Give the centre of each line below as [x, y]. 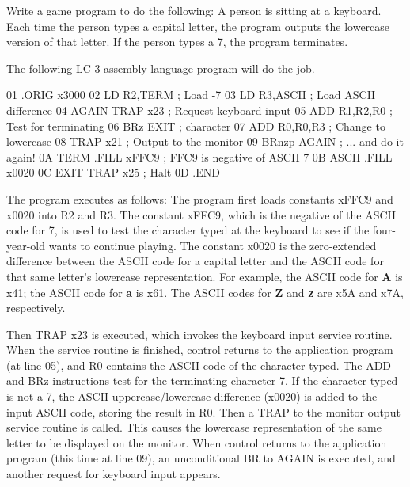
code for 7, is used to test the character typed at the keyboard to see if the [188, 230]
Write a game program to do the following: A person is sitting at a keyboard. [194, 10]
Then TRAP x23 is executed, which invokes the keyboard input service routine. [199, 334]
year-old [26, 245]
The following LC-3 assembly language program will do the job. [161, 68]
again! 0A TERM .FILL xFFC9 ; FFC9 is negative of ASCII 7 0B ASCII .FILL [199, 156]
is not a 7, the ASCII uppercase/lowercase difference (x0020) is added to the [192, 396]
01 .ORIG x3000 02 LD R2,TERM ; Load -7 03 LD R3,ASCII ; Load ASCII [191, 95]
